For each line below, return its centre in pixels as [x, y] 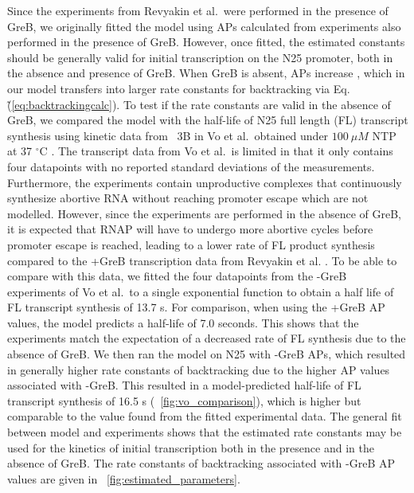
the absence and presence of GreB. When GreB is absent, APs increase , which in [206, 73]
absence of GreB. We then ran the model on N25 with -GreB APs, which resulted [207, 354]
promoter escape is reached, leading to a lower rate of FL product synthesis [191, 244]
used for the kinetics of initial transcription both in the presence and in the [191, 447]
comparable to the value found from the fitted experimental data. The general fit [205, 416]
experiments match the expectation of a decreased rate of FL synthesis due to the [207, 338]
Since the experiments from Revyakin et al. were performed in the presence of [198, 10]
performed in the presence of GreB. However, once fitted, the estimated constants [206, 42]
